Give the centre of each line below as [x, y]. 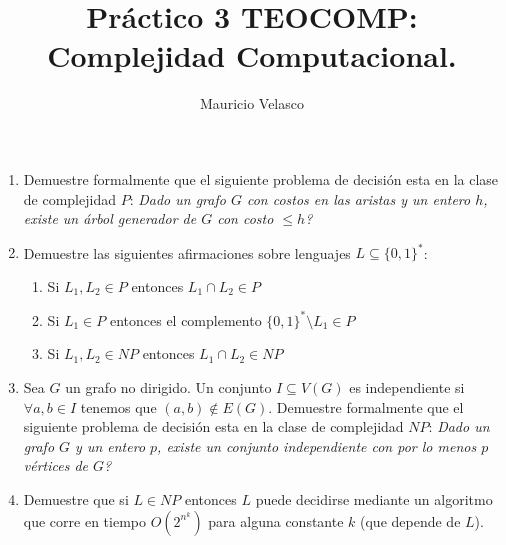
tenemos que [118, 406]
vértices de [56, 465]
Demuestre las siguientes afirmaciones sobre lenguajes [187, 252]
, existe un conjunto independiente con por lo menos [317, 445]
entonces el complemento [185, 319]
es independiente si [407, 387]
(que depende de [410, 520]
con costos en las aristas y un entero [358, 198]
